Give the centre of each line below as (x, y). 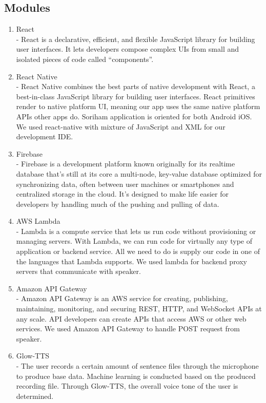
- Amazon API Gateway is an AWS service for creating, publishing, (122, 298)
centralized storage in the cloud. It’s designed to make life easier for (122, 194)
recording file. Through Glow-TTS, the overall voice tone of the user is (127, 386)
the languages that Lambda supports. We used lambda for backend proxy (132, 261)
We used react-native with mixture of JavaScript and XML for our (121, 126)
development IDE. (45, 136)
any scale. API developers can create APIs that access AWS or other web (131, 318)
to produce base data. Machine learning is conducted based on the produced (136, 376)
